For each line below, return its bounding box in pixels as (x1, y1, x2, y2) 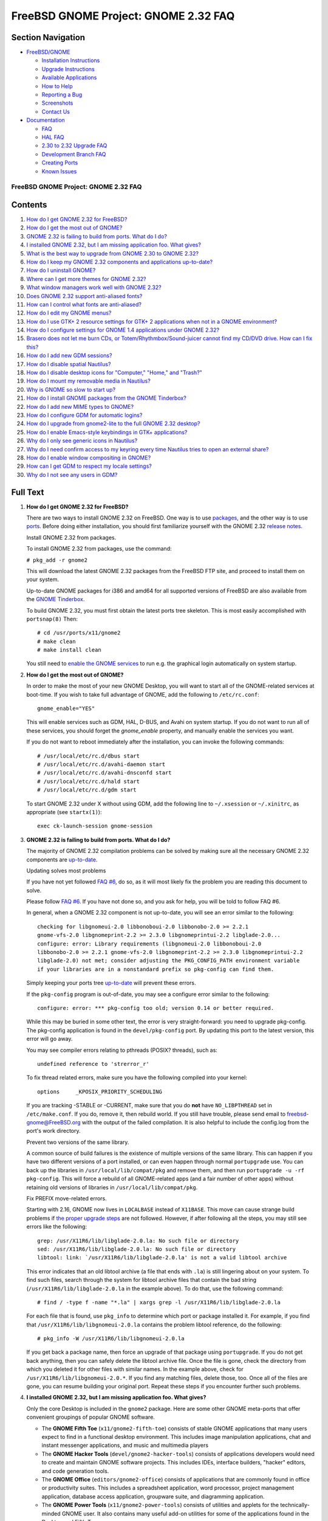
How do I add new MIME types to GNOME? (26, 403, 134, 410)
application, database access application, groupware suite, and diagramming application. (41, 1492, 265, 1500)
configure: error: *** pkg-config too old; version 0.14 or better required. (37, 1004, 275, 1011)
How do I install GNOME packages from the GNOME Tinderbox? (26, 394, 186, 402)
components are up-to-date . (26, 855, 98, 863)
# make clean (37, 638, 76, 645)
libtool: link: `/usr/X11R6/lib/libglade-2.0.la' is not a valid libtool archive (37, 1254, 287, 1261)
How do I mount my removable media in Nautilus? (26, 377, 151, 385)
